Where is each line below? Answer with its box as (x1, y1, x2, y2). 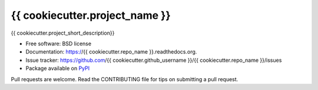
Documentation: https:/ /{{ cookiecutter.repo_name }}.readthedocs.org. (25, 48, 197, 55)
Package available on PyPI (25, 65, 90, 72)
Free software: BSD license (25, 40, 91, 47)
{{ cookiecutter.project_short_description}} (11, 29, 115, 36)
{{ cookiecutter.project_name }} (11, 9, 171, 22)
